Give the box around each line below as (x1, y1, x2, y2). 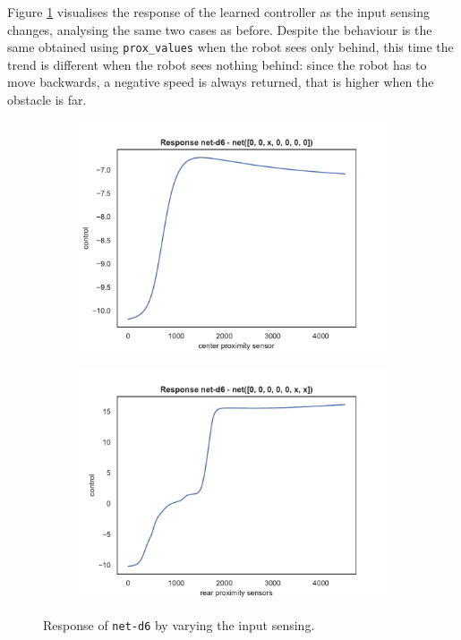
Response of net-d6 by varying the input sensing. (43, 615, 315, 634)
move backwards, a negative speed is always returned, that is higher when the (7, 73, 434, 91)
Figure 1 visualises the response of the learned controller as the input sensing (7, 3, 430, 21)
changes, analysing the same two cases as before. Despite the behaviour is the (7, 20, 432, 38)
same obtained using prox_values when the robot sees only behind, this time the (7, 38, 454, 56)
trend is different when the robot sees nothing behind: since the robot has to (7, 55, 427, 73)
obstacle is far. (7, 90, 87, 109)
